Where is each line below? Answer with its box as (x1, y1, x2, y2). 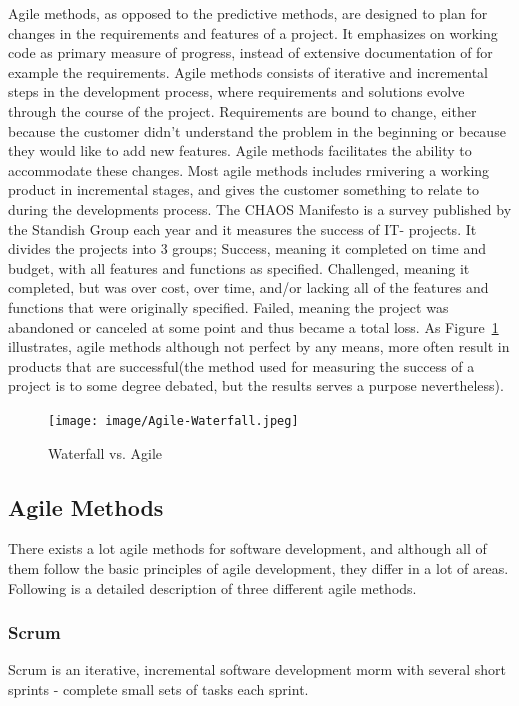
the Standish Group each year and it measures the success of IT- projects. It (8, 218, 477, 239)
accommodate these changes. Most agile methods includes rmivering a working (8, 159, 490, 180)
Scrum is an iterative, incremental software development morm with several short (8, 659, 506, 680)
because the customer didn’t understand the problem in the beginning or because (8, 120, 506, 141)
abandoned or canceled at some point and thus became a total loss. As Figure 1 (8, 316, 499, 337)
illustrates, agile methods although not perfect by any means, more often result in (8, 336, 510, 357)
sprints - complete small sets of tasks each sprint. (8, 678, 309, 699)
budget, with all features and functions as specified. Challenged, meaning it (8, 257, 470, 278)
